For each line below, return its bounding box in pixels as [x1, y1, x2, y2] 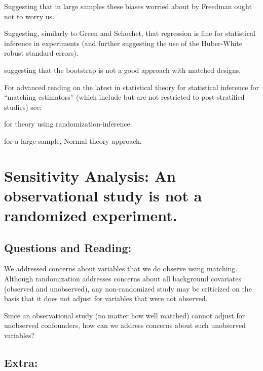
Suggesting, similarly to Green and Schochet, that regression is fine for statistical [4, 28, 255, 38]
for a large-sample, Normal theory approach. [4, 135, 142, 146]
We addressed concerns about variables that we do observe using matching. [4, 263, 238, 274]
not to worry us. [4, 11, 54, 21]
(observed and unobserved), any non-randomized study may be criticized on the [4, 283, 252, 294]
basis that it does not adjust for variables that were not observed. [4, 293, 208, 304]
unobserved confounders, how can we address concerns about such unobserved [4, 320, 246, 331]
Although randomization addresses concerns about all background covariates [4, 273, 242, 284]
